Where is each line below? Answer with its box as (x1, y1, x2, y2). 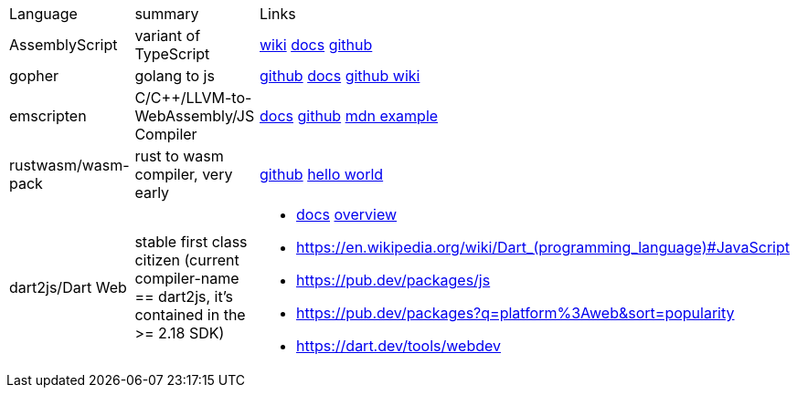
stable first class (134, 233, 248, 251)
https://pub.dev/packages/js (296, 271, 491, 289)
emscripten (9, 107, 87, 125)
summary (134, 5, 199, 23)
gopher (9, 67, 59, 85)
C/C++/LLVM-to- (134, 88, 252, 107)
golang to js (134, 67, 215, 85)
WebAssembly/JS (134, 107, 255, 125)
